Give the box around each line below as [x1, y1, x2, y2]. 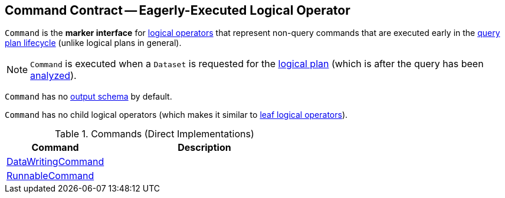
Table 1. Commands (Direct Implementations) [54, 128, 254, 140]
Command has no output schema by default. [5, 91, 172, 102]
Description [178, 141, 231, 154]
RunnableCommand [6, 170, 94, 182]
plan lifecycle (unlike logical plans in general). [5, 38, 182, 48]
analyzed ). [30, 70, 77, 82]
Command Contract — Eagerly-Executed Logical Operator [5, 3, 350, 18]
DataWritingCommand [6, 156, 104, 168]
